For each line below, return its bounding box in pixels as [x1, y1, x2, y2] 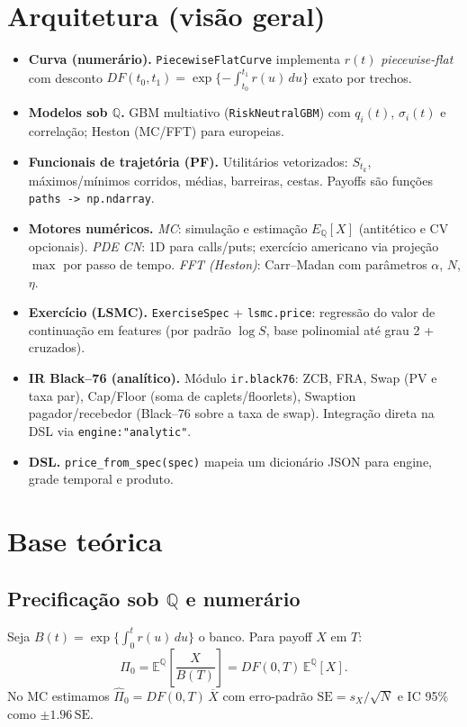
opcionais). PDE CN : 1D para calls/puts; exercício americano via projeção [28, 237, 439, 256]
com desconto [28, 68, 103, 86]
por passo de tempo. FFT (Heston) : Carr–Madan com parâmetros [63, 255, 427, 274]
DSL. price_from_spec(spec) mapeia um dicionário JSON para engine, [28, 451, 433, 470]
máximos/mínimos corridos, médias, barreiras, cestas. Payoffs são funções [28, 170, 433, 189]
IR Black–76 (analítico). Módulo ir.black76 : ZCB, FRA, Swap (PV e [28, 368, 437, 387]
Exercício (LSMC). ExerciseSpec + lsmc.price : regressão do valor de [28, 303, 436, 322]
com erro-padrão [222, 686, 313, 704]
